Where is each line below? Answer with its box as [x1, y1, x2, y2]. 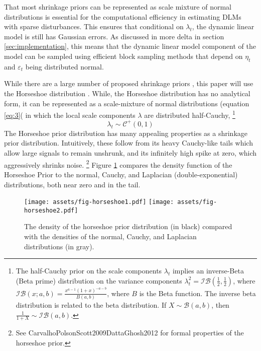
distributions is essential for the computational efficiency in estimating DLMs [4, 11, 241, 22]
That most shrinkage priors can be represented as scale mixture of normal [4, 2, 231, 12]
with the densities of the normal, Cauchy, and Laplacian [24, 231, 197, 242]
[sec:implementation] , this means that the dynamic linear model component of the [4, 41, 256, 51]
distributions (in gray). [24, 241, 94, 251]
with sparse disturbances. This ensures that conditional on [4, 21, 184, 32]
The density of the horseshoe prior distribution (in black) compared [24, 221, 232, 232]
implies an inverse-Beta [172, 265, 244, 276]
